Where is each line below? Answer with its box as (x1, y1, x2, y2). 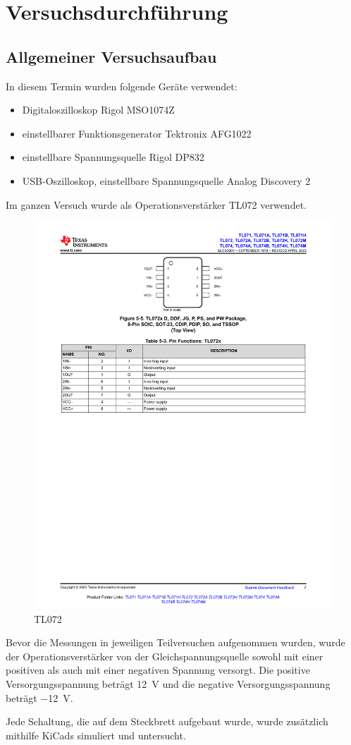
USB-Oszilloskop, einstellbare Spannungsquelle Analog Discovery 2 (22, 173, 311, 188)
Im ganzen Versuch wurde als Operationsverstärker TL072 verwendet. (6, 197, 307, 212)
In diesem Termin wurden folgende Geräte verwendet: (6, 78, 238, 93)
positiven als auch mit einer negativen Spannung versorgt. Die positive (6, 662, 310, 677)
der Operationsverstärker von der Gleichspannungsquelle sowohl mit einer (6, 648, 324, 663)
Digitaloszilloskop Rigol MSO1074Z (22, 102, 175, 117)
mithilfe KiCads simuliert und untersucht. (6, 727, 186, 742)
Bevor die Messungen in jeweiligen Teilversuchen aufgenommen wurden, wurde (6, 635, 345, 650)
